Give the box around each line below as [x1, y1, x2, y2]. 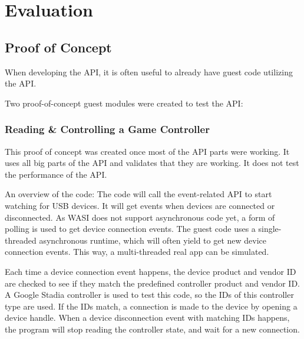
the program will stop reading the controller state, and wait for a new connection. [5, 323, 300, 335]
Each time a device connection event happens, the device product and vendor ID [5, 265, 296, 277]
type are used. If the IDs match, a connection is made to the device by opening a [5, 300, 298, 312]
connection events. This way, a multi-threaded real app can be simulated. [5, 245, 269, 258]
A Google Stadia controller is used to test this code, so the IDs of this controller [5, 288, 294, 301]
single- [258, 222, 282, 235]
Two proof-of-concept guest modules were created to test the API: [5, 97, 243, 109]
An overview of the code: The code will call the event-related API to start [5, 188, 272, 200]
